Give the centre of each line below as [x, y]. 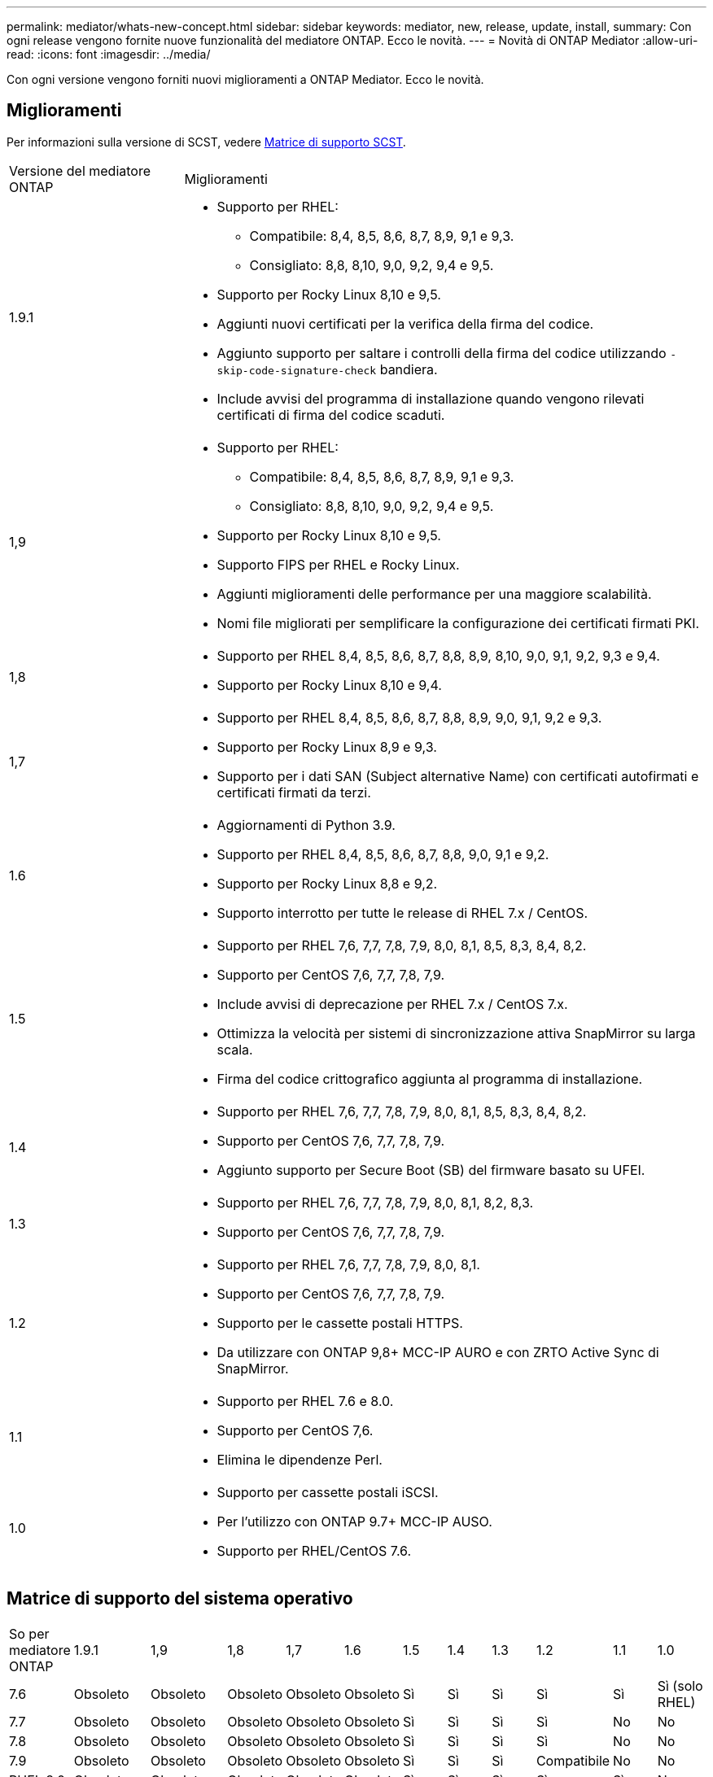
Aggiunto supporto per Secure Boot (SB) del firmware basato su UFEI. [431, 1170]
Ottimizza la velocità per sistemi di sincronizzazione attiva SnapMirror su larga [456, 1033]
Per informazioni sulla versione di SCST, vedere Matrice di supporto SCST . [206, 142]
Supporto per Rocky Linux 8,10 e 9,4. [329, 685]
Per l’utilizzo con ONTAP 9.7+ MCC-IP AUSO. [354, 1521]
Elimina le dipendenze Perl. [300, 1459]
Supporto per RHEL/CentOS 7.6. [314, 1550]
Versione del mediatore [80, 170]
